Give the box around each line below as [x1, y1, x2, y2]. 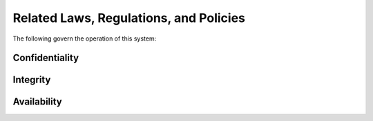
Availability [12, 96, 62, 108]
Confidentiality [12, 52, 79, 64]
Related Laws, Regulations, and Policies [12, 10, 245, 25]
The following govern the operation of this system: [12, 34, 157, 43]
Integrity [12, 74, 51, 86]
